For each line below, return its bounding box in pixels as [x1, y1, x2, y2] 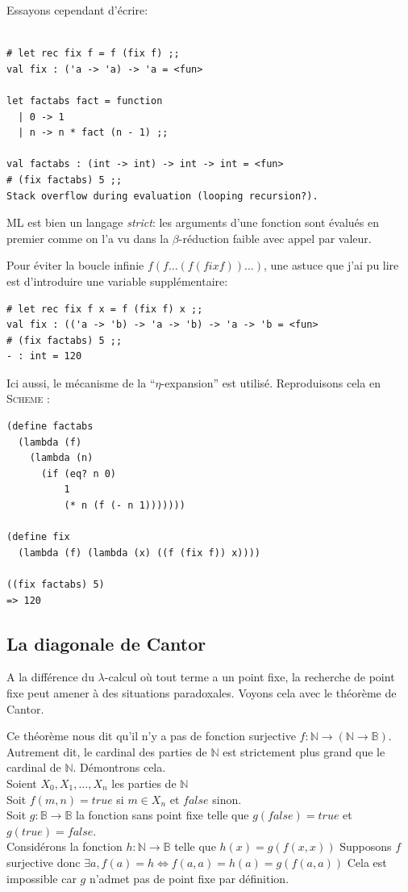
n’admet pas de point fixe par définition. [89, 869, 289, 886]
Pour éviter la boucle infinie [6, 257, 144, 274]
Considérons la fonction [6, 838, 123, 855]
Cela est [347, 853, 387, 870]
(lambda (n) [29, 452, 94, 464]
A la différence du [6, 668, 94, 685]
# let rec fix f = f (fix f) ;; [6, 48, 180, 60]
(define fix [6, 531, 70, 543]
